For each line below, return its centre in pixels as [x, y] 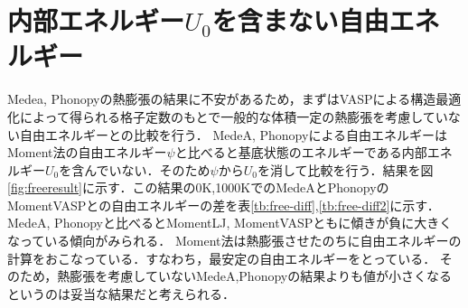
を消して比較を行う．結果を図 [345, 169]
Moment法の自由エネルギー [87, 152]
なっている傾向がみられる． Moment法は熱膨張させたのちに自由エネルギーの [234, 241]
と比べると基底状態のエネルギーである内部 [301, 152]
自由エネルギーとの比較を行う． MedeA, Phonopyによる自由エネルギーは [233, 134]
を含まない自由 [300, 20]
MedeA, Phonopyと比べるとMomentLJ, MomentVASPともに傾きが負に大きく [230, 223]
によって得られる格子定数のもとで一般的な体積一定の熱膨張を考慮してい [234, 116]
